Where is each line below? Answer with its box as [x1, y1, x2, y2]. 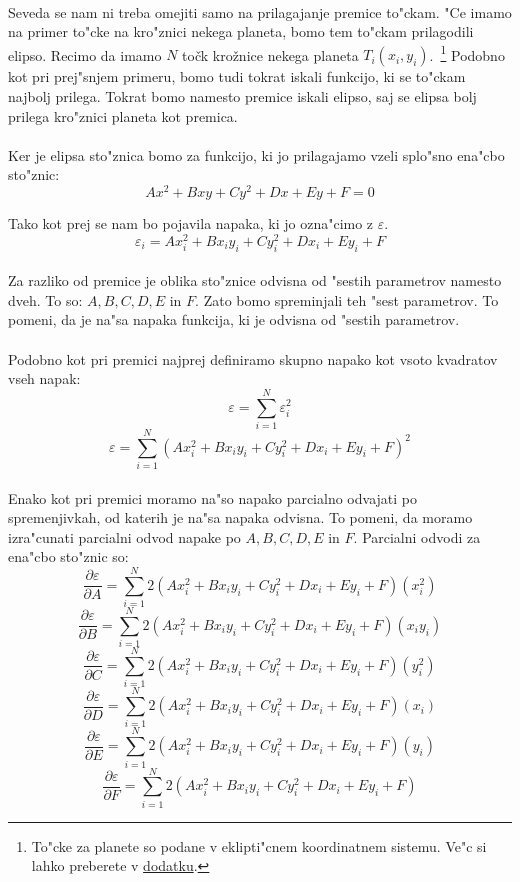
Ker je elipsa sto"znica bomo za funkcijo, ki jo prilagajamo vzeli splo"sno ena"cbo [8, 144, 505, 165]
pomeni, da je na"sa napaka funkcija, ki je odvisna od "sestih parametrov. [8, 309, 460, 330]
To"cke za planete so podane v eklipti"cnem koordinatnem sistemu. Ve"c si [31, 835, 487, 856]
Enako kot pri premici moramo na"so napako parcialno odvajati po [8, 487, 417, 508]
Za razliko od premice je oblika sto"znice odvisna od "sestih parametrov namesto [8, 270, 502, 291]
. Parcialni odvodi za [353, 526, 481, 547]
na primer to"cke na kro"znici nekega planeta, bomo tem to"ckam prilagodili [8, 21, 474, 42]
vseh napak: [8, 368, 81, 389]
